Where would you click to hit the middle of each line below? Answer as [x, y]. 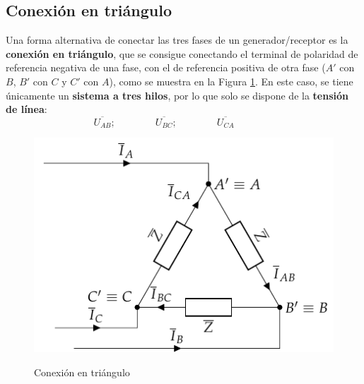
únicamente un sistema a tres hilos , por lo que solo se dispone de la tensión [177, 95]
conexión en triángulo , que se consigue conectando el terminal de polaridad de [182, 53]
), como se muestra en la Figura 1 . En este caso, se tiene [231, 81]
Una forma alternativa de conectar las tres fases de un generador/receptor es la [177, 40]
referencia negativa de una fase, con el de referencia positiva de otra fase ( [166, 67]
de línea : [27, 109]
